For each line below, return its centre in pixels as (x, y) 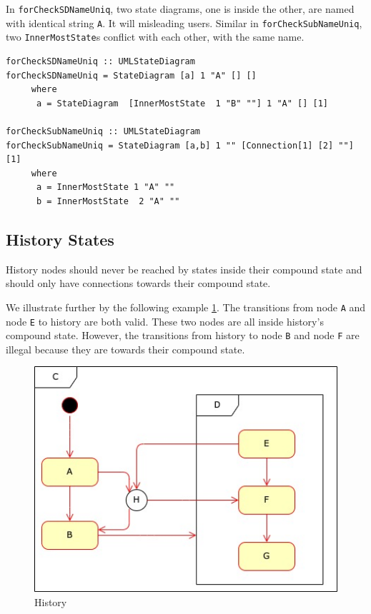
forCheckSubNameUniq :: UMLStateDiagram (103, 131)
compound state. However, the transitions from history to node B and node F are (183, 335)
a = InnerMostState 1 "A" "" (105, 187)
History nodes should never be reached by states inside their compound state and (184, 269)
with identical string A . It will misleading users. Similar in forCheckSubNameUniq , (184, 22)
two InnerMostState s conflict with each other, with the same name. (155, 37)
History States (60, 239)
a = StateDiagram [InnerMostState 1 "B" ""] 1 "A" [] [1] (182, 103)
